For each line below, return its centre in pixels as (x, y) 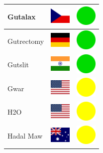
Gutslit (18, 65)
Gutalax (22, 16)
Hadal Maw (25, 136)
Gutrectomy (26, 41)
